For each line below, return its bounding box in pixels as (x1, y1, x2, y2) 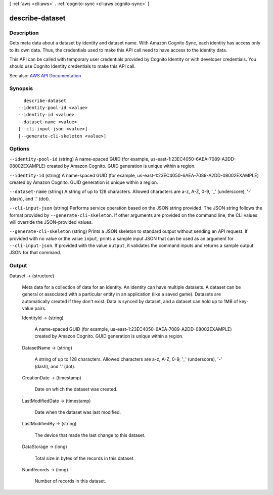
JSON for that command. (9, 250, 62, 256)
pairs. (34, 306, 47, 312)
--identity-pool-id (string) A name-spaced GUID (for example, (9, 156, 150, 162)
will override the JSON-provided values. (9, 219, 93, 225)
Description (9, 29, 39, 36)
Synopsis (9, 85, 33, 92)
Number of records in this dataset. (34, 478, 106, 484)
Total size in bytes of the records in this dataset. (34, 455, 135, 461)
